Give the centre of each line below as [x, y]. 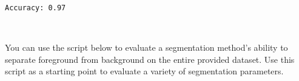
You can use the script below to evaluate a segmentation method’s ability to [146, 47]
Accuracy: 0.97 [35, 8]
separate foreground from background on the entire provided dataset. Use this [150, 59]
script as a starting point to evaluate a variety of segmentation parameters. [144, 71]
